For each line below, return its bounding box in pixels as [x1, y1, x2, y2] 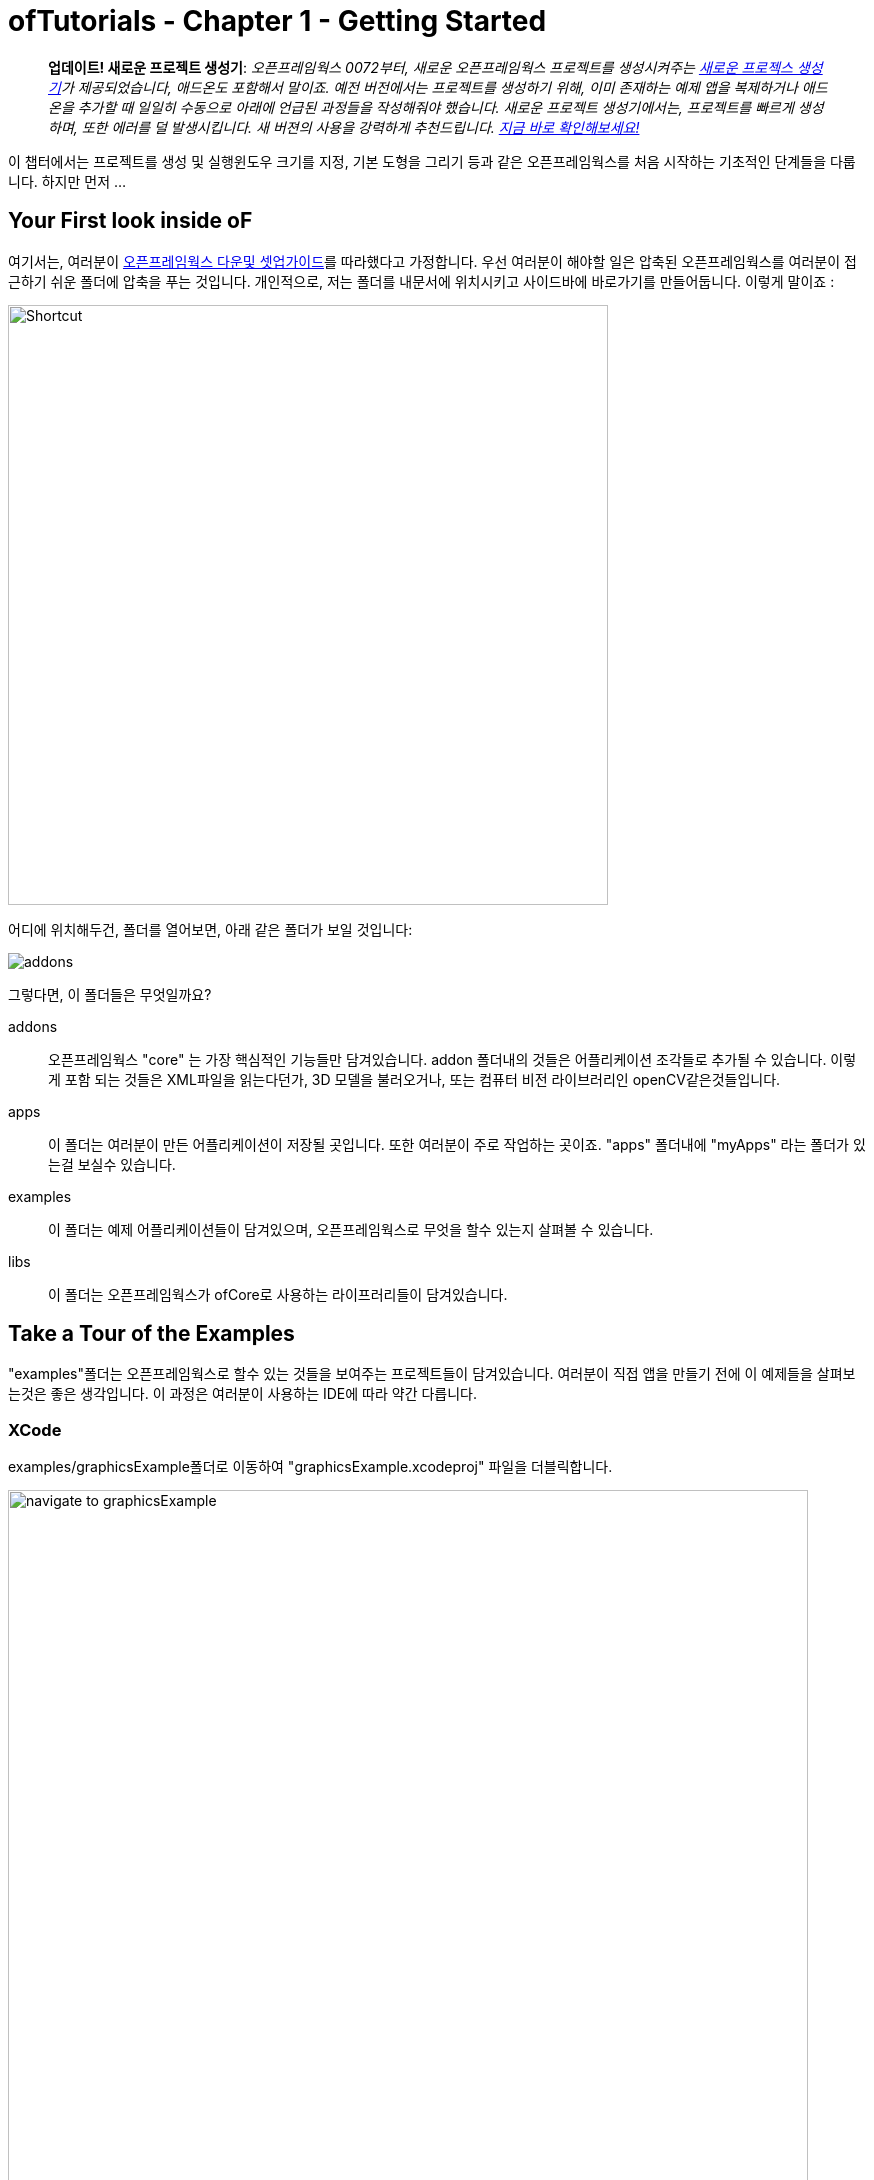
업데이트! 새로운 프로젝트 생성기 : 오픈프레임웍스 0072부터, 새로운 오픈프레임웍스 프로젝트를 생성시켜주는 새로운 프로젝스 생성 [48, 58, 823, 76]
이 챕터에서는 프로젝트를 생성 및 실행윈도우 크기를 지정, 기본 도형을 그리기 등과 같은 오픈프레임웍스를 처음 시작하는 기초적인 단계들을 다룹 [8, 152, 856, 170]
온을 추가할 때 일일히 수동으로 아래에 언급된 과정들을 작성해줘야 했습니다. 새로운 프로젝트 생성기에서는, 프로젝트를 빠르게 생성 [48, 98, 824, 116]
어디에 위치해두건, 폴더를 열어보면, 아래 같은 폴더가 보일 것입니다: [8, 920, 413, 938]
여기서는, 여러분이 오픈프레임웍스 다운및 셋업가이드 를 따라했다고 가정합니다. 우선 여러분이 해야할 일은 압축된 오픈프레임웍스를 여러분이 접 [8, 252, 857, 270]
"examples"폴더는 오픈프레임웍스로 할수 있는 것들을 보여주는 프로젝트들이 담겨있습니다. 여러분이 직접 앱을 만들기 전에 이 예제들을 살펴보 [8, 1365, 856, 1383]
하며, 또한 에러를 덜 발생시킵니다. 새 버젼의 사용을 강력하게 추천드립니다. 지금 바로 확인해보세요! [48, 118, 640, 136]
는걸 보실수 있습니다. [48, 1155, 176, 1173]
